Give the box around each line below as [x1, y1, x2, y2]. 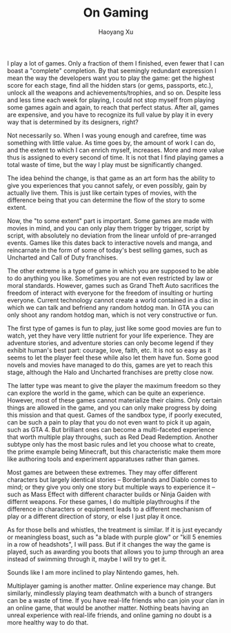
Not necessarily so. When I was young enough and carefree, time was [7, 131, 207, 139]
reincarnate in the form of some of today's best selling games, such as [7, 246, 208, 254]
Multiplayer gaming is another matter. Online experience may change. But [7, 581, 216, 590]
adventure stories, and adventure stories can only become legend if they [7, 338, 214, 347]
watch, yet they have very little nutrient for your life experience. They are [7, 331, 214, 340]
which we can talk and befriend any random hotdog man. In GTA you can [7, 303, 214, 311]
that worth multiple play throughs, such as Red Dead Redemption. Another [7, 433, 219, 441]
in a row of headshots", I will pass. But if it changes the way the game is [7, 540, 211, 548]
